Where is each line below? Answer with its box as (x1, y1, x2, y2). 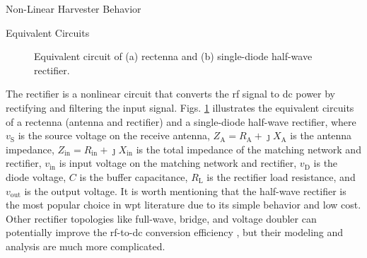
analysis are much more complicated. (6, 238, 165, 253)
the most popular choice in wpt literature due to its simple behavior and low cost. (6, 197, 361, 212)
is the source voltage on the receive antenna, (18, 128, 210, 143)
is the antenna (290, 128, 352, 143)
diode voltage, (6, 169, 66, 184)
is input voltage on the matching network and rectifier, (59, 156, 297, 170)
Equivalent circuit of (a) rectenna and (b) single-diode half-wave (34, 49, 313, 64)
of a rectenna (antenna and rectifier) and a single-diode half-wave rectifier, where (6, 114, 356, 129)
